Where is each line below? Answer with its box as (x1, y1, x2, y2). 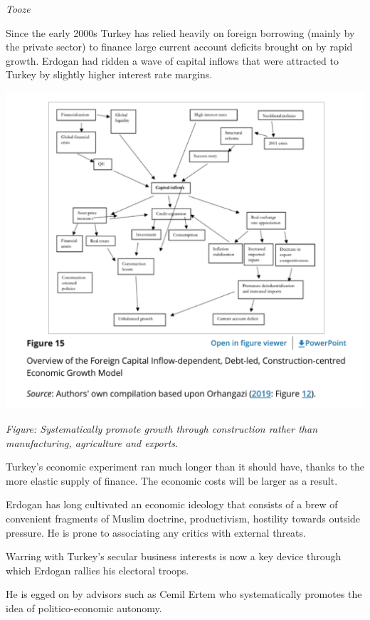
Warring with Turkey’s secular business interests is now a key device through (6, 549, 342, 564)
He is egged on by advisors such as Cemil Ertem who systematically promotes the (6, 587, 362, 601)
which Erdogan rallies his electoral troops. (6, 562, 189, 577)
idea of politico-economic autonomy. (6, 600, 162, 615)
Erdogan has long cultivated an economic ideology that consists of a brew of (6, 497, 338, 512)
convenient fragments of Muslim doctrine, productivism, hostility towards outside (6, 510, 361, 525)
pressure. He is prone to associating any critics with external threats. (6, 525, 306, 540)
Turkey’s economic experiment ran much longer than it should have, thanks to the (6, 459, 364, 474)
